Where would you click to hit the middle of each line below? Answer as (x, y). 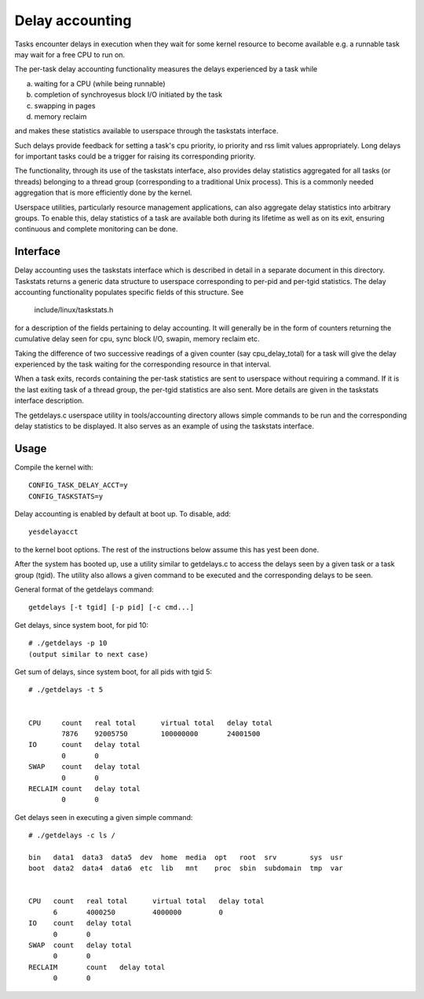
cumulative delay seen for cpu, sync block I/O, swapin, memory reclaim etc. (137, 339)
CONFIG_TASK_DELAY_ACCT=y (79, 485)
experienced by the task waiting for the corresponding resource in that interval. (143, 364)
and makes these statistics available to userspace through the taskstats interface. (146, 131)
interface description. (49, 401)
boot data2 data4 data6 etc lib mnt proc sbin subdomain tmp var (186, 868)
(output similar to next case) (89, 654)
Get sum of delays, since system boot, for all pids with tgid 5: (113, 672)
